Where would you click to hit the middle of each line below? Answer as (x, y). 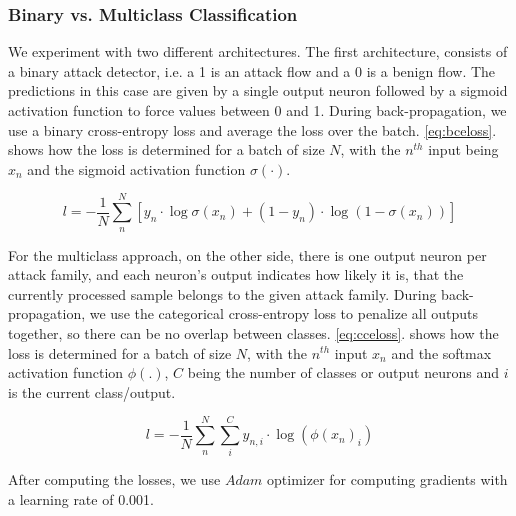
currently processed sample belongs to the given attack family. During (222, 293)
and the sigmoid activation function (136, 168)
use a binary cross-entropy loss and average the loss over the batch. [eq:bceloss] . (252, 129)
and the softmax (441, 352)
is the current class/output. (92, 391)
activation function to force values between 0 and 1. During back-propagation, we (257, 110)
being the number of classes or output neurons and (343, 372)
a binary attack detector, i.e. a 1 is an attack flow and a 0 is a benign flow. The (252, 70)
